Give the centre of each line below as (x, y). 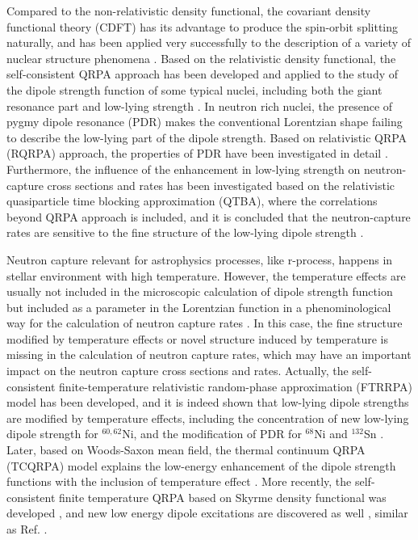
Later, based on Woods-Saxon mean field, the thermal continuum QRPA (186, 450)
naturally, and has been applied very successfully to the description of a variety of (209, 42)
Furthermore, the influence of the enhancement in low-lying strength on (184, 169)
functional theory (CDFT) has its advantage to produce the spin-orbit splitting (203, 26)
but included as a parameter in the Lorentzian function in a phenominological (199, 307)
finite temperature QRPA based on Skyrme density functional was (223, 497)
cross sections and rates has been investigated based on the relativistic (221, 185)
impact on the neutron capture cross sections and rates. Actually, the (178, 371)
